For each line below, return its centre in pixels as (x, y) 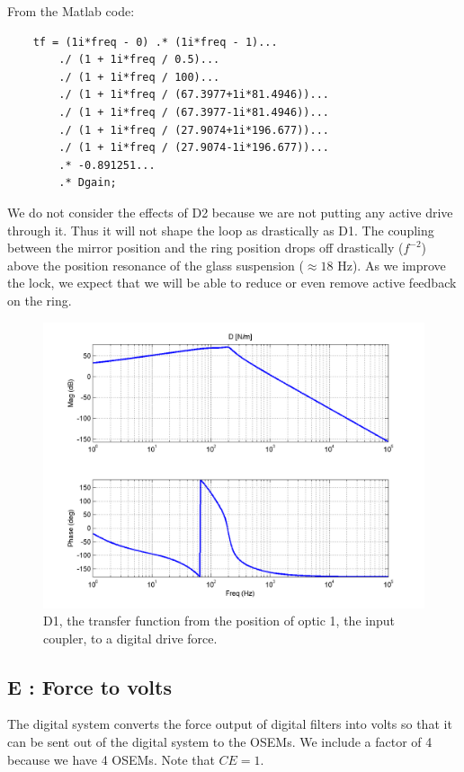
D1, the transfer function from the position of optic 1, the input (219, 621)
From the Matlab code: (71, 11)
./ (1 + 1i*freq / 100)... (139, 77)
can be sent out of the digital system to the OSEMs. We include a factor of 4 (220, 742)
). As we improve (399, 265)
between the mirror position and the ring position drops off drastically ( (205, 248)
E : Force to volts (89, 686)
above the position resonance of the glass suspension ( (156, 265)
